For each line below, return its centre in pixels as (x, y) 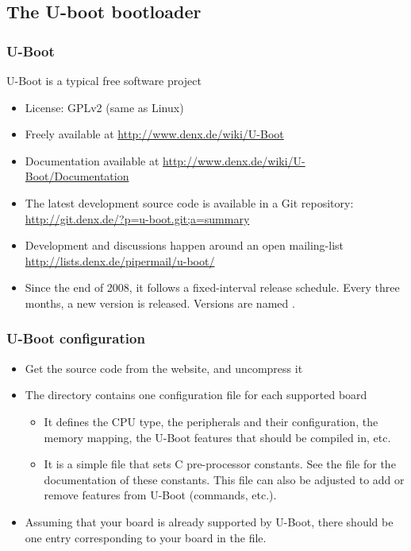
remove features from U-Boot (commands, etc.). (160, 495)
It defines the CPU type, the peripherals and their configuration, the (211, 421)
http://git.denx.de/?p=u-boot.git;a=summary (137, 218)
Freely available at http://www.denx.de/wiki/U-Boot (154, 134)
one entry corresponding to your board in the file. (146, 537)
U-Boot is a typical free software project (104, 80)
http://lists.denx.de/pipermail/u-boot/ (120, 260)
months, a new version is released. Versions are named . (160, 303)
